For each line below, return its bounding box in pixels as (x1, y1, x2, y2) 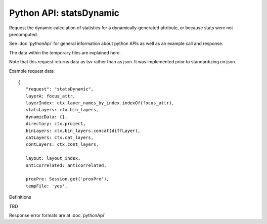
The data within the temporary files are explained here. (9, 49, 121, 55)
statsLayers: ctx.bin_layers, (25, 107, 99, 113)
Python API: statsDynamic (9, 7, 120, 18)
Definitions (9, 194, 32, 200)
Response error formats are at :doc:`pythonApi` (9, 212, 106, 218)
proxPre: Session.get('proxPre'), (25, 176, 110, 182)
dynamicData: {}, (25, 114, 68, 120)
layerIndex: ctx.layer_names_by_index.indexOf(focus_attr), (25, 100, 175, 106)
